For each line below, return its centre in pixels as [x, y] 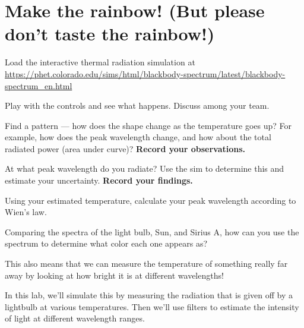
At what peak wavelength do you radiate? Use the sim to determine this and [145, 168]
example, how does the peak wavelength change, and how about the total [138, 137]
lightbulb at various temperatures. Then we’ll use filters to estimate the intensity [152, 306]
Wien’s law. [26, 212]
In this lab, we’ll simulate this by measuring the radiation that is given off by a [149, 295]
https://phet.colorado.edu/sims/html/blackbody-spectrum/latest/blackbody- [145, 73]
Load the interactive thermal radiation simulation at [100, 62]
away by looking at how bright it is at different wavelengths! [114, 275]
